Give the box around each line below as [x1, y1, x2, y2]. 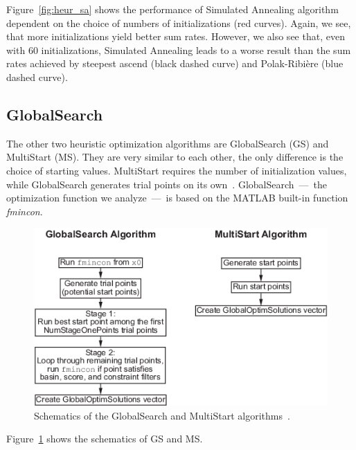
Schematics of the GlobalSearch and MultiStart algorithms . [34, 408, 290, 422]
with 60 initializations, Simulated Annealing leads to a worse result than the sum [6, 42, 351, 57]
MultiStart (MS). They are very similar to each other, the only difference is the [6, 150, 344, 164]
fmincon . [6, 204, 43, 218]
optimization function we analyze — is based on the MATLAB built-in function [6, 190, 348, 205]
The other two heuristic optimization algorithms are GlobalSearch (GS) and [6, 136, 329, 150]
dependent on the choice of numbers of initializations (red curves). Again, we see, [6, 15, 351, 30]
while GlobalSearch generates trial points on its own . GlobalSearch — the [6, 177, 327, 191]
